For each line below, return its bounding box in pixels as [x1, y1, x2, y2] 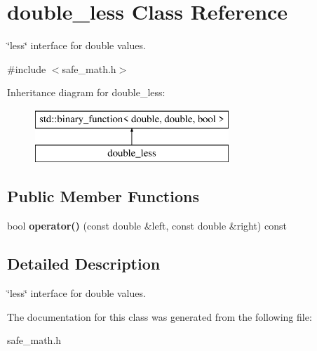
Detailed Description [7, 253, 161, 274]
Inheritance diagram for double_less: [7, 85, 166, 100]
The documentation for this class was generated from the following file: [7, 309, 312, 324]
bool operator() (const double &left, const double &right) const [7, 218, 287, 233]
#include [7, 61, 46, 76]
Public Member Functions [7, 185, 199, 207]
